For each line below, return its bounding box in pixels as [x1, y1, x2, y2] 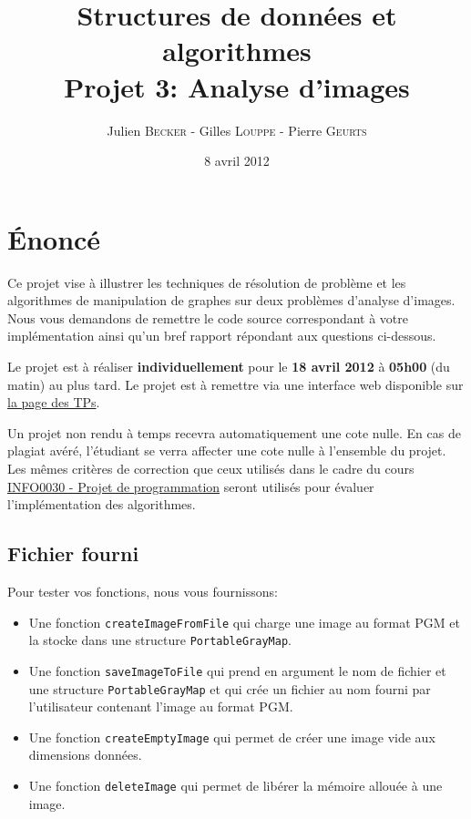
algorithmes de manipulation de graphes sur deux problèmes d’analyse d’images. [7, 291, 456, 310]
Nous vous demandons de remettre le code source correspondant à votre [7, 308, 409, 327]
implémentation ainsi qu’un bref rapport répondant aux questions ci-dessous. [7, 326, 436, 345]
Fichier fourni [7, 539, 139, 568]
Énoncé [7, 220, 101, 257]
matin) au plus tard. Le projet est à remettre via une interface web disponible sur [7, 374, 464, 394]
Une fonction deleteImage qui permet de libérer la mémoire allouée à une [28, 776, 443, 795]
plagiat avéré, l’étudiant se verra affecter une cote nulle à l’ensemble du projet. [7, 441, 446, 460]
